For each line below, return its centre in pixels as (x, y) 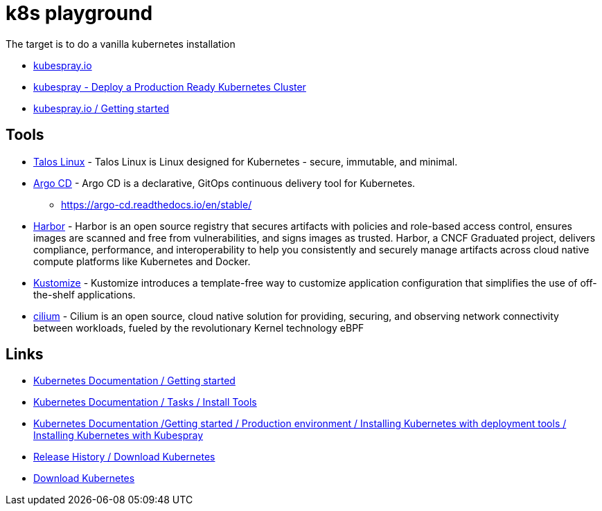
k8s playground (79, 13)
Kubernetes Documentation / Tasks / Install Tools (145, 402)
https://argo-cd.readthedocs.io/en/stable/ (157, 204)
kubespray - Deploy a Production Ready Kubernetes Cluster (170, 87)
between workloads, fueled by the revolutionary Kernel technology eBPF (199, 328)
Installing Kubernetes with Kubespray (118, 436)
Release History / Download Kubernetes (124, 457)
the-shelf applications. (85, 294)
